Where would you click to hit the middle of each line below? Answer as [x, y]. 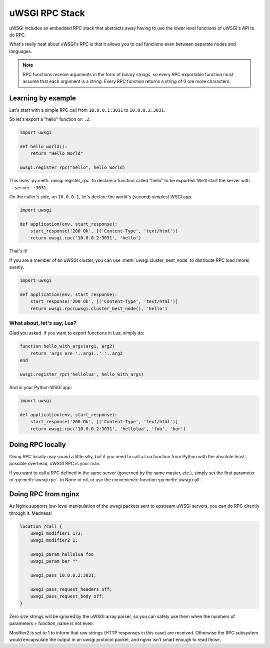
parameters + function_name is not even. [52, 623]
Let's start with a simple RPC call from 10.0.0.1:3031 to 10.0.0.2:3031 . [87, 110]
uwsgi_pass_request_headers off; [71, 589]
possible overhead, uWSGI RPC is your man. [55, 464]
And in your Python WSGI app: [40, 388]
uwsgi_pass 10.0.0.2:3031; [63, 575]
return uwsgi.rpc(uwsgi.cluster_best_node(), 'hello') [99, 308]
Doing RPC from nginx [44, 494]
